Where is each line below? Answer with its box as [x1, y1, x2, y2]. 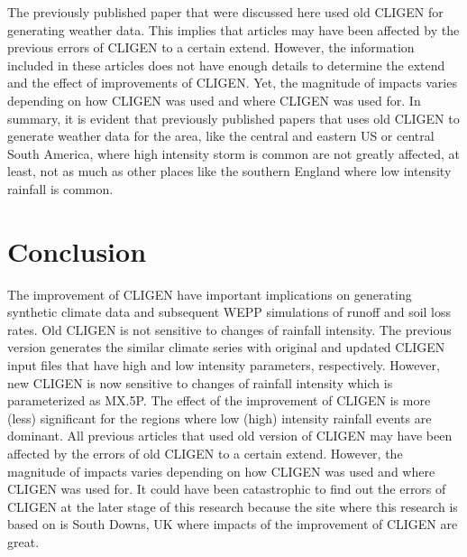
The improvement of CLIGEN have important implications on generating [7, 284, 412, 303]
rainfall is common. [7, 179, 114, 198]
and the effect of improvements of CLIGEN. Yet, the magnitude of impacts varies [7, 73, 457, 92]
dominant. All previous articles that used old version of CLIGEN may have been [7, 426, 453, 445]
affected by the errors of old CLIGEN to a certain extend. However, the [7, 444, 403, 462]
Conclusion [7, 232, 147, 269]
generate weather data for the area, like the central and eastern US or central [7, 126, 435, 145]
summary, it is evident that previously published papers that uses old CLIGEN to [7, 108, 460, 127]
